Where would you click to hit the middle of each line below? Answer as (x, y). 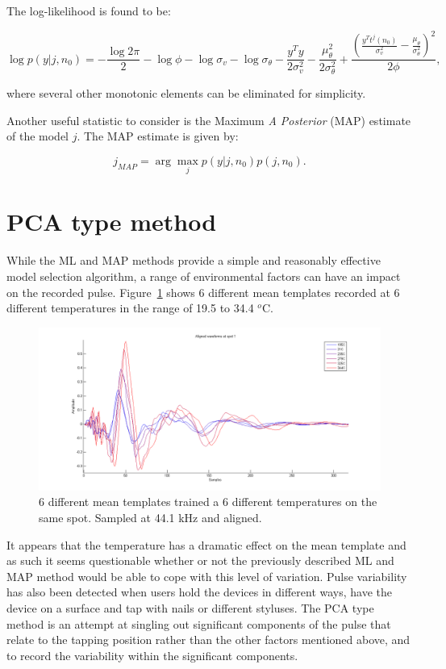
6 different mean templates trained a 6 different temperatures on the (208, 502)
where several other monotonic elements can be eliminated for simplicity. (186, 93)
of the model (38, 136)
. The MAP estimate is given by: (158, 136)
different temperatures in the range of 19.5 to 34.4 (130, 308)
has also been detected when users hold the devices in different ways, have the (200, 592)
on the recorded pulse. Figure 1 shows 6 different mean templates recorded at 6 (203, 292)
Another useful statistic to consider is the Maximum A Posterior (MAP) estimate (209, 120)
